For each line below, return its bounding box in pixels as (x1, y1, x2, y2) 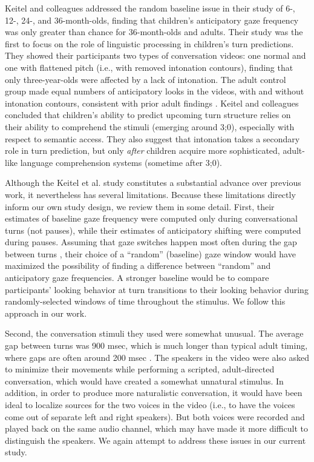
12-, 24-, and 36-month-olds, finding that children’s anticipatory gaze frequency (5, 13, 299, 26)
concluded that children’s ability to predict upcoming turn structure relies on (5, 108, 291, 121)
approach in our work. (5, 306, 87, 319)
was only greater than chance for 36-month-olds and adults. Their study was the (5, 25, 303, 38)
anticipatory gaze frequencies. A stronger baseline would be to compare (5, 271, 269, 284)
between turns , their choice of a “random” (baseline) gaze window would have (5, 247, 296, 260)
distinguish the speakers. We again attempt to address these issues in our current (5, 434, 306, 446)
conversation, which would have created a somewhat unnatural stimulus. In (5, 374, 284, 387)
